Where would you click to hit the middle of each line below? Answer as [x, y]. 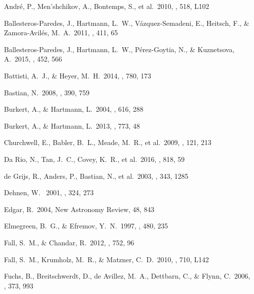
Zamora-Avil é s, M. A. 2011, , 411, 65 [61, 33]
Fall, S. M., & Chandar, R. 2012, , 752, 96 [69, 242]
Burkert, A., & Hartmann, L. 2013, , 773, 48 [72, 125]
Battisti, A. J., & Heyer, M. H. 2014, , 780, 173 [78, 75]
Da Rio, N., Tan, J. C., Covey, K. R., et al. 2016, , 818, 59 [94, 159]
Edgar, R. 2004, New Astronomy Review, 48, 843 [79, 209]
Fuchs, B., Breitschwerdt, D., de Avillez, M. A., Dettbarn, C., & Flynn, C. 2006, [127, 276]
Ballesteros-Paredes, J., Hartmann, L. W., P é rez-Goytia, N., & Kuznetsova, [119, 49]
